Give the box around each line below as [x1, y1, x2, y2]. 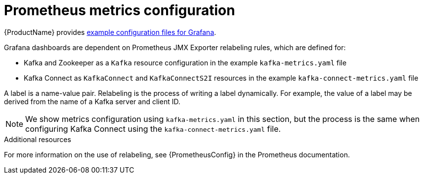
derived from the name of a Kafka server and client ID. [4, 97, 180, 106]
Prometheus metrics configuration [4, 2, 235, 19]
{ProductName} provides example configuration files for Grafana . [4, 28, 216, 36]
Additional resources [4, 135, 71, 144]
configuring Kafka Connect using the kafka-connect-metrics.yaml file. [25, 123, 281, 134]
